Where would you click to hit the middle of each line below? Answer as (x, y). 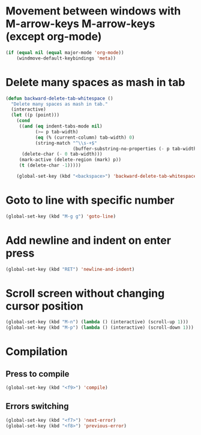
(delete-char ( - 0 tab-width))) (62, 154)
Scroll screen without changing (85, 293)
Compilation (37, 352)
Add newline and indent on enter (88, 240)
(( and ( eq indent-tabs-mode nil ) (61, 126)
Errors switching (37, 406)
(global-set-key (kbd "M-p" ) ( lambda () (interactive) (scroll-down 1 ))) (100, 328)
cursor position (44, 306)
